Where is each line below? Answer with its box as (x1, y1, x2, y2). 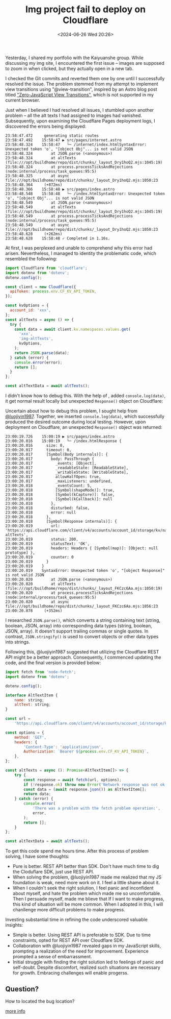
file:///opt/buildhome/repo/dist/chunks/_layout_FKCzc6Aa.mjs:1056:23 (5, 604, 158, 609)
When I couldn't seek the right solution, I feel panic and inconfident (12, 885, 154, 891)
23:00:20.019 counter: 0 (5, 555, 74, 560)
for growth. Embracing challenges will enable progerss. (12, 970, 129, 976)
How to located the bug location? (5, 998, 75, 1004)
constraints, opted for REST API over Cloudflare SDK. (12, 937, 125, 943)
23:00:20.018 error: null (5, 510, 76, 515)
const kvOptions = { (5, 303, 49, 308)
